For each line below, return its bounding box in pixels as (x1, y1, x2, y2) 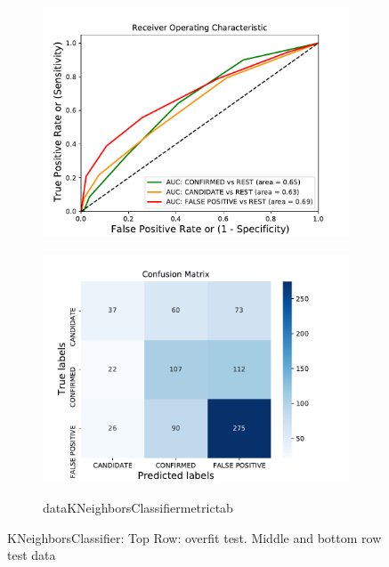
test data (7, 546, 56, 564)
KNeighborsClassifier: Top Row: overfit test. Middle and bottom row (7, 528, 382, 547)
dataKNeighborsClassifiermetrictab (43, 498, 233, 517)
